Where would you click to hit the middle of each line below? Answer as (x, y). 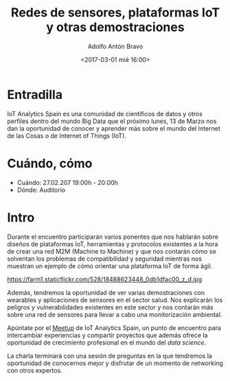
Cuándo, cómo (50, 163)
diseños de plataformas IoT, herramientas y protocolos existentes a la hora (113, 244)
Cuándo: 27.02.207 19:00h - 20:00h (68, 182)
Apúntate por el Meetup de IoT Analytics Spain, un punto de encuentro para (114, 327)
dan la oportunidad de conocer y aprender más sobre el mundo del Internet (114, 128)
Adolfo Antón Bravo (115, 46)
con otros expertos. (35, 370)
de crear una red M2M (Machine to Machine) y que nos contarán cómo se (112, 251)
